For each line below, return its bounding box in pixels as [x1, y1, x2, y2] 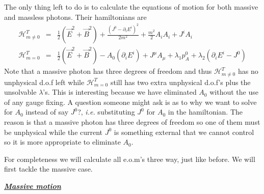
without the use [209, 87, 258, 97]
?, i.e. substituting [77, 106, 135, 117]
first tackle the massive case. [4, 163, 93, 174]
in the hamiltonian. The [168, 106, 243, 117]
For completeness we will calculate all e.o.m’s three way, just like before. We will [4, 153, 255, 164]
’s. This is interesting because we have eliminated [43, 87, 197, 97]
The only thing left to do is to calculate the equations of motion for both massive [4, 2, 258, 12]
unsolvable [4, 87, 37, 97]
